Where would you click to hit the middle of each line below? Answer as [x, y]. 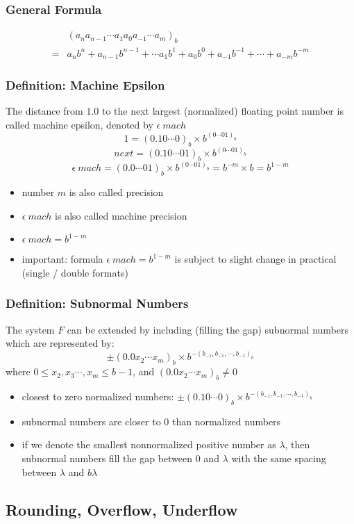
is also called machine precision [121, 215]
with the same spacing [279, 458]
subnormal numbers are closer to [91, 421]
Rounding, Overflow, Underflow [122, 509]
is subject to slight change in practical [255, 259]
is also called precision [116, 192]
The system [30, 329]
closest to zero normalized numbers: [98, 396]
